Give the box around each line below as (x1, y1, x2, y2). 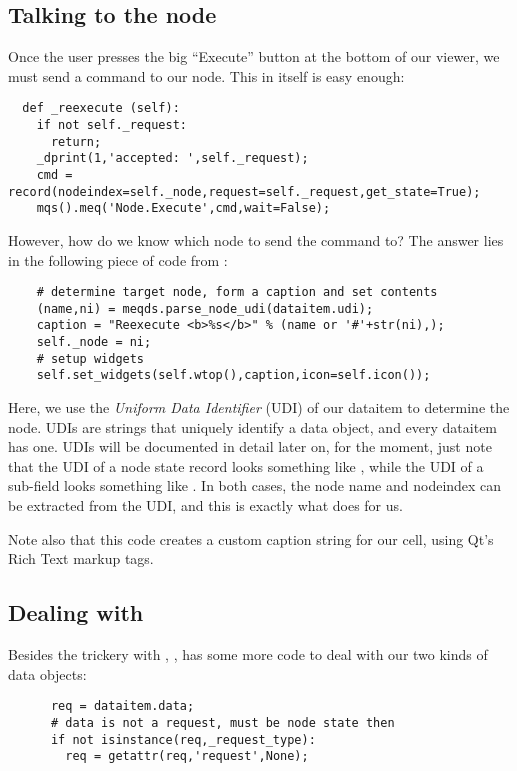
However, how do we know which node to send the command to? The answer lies (8, 229, 504, 250)
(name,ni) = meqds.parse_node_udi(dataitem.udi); (36, 301, 374, 316)
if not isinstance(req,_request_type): (50, 732, 316, 747)
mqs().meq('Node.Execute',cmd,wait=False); (36, 201, 331, 216)
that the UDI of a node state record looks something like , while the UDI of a (8, 455, 484, 476)
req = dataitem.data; (50, 699, 195, 714)
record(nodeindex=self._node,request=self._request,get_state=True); (8, 184, 481, 199)
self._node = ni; (36, 335, 152, 350)
